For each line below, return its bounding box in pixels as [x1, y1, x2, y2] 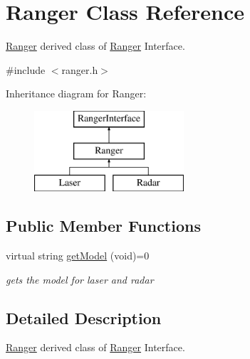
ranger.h [61, 62, 98, 77]
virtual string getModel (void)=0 [6, 248, 150, 263]
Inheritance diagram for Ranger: [6, 86, 147, 101]
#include [6, 62, 46, 77]
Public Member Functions [6, 215, 201, 237]
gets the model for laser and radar [6, 272, 154, 286]
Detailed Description [6, 306, 162, 328]
